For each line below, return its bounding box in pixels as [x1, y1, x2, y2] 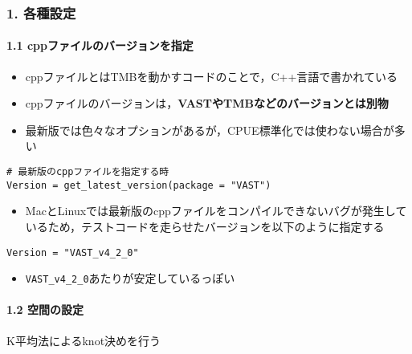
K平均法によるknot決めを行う [6, 332, 161, 348]
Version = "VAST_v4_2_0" [6, 246, 139, 258]
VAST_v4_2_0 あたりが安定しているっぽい [25, 270, 235, 287]
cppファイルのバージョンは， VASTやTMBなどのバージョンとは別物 [25, 95, 389, 112]
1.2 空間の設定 [6, 301, 84, 318]
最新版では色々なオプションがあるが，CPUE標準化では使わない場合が [25, 121, 394, 138]
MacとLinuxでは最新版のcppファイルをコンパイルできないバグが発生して [25, 202, 407, 219]
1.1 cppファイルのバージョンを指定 [6, 37, 194, 54]
